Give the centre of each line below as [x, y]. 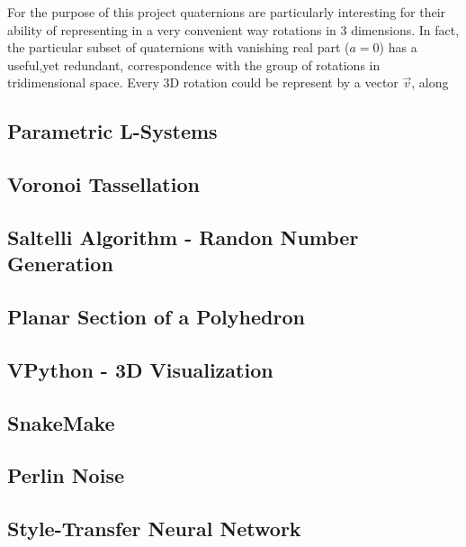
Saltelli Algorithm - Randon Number [183, 237]
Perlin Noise [66, 475]
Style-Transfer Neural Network [154, 529]
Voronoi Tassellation [103, 184]
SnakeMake [61, 422]
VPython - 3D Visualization [140, 369]
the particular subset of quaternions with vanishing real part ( [179, 47]
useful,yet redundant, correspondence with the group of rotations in [194, 64]
